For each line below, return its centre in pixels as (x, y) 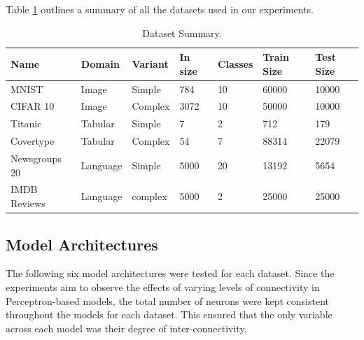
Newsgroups (36, 158)
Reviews (28, 203)
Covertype (33, 141)
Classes (235, 63)
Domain (100, 63)
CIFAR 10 (33, 106)
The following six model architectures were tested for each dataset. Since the (170, 273)
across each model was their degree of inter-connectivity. (126, 328)
